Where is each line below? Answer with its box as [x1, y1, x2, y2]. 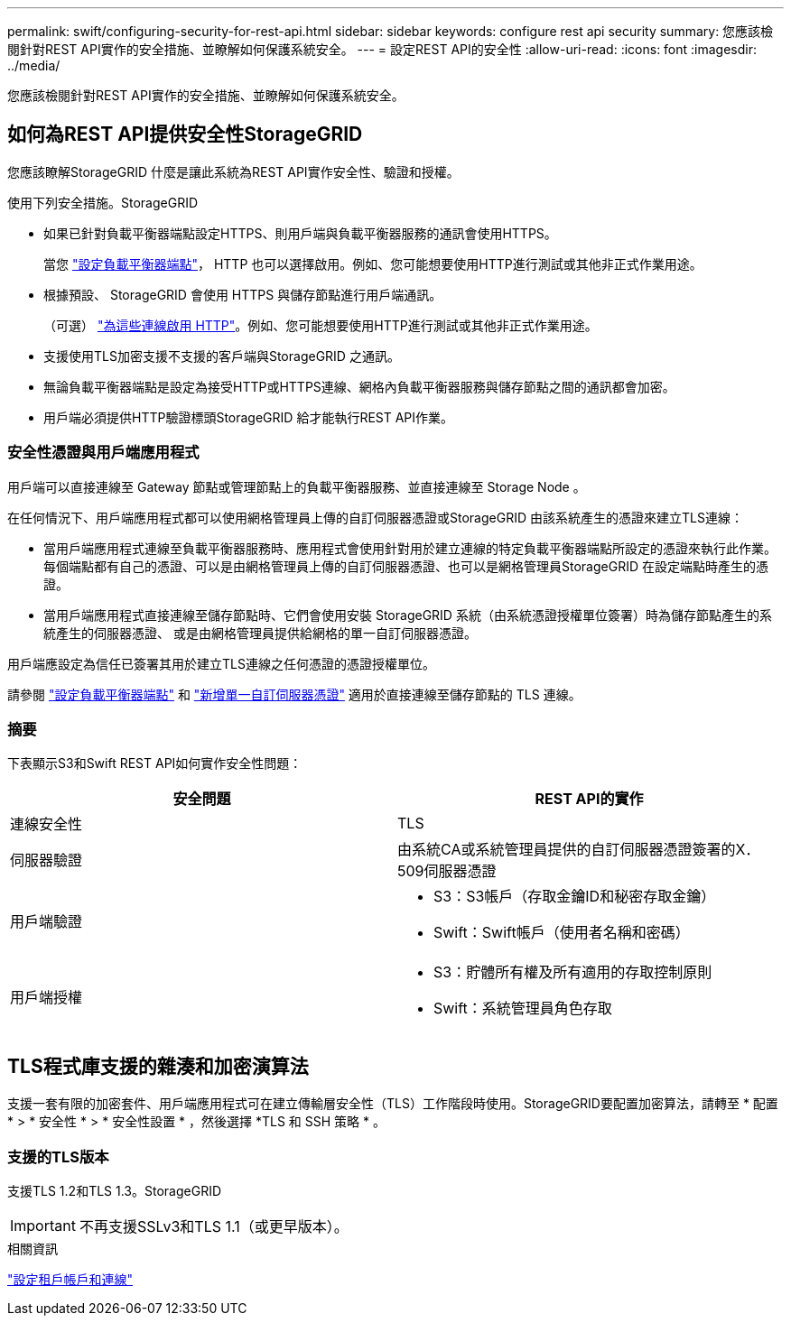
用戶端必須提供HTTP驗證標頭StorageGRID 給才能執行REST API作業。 [43, 409, 454, 425]
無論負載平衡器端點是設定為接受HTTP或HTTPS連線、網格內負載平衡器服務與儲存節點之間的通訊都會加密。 [43, 378, 675, 394]
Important [10, 1216, 76, 1235]
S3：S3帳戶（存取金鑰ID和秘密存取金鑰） [433, 887, 716, 906]
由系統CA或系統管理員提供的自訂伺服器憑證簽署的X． [397, 840, 760, 859]
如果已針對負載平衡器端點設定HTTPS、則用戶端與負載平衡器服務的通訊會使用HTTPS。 [43, 225, 557, 241]
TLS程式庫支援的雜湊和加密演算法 [7, 1054, 309, 1078]
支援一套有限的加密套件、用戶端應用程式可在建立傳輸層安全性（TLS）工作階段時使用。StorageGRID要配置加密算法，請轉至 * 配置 [7, 1096, 778, 1112]
